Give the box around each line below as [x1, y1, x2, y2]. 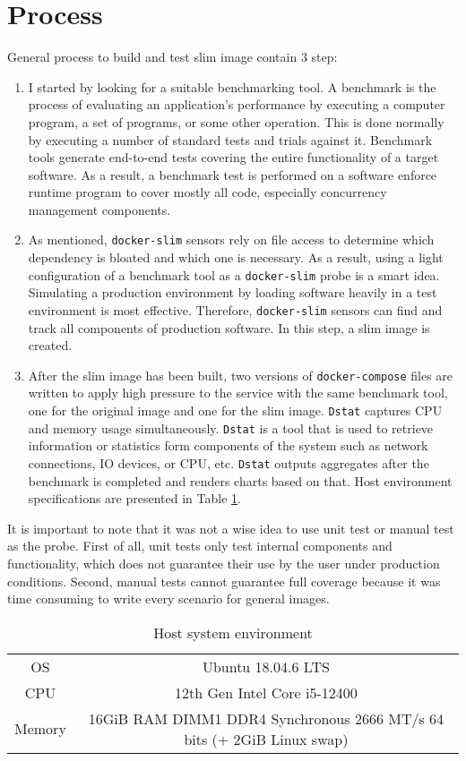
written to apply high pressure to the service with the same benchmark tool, [28, 383, 448, 402]
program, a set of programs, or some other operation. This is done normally [28, 112, 444, 131]
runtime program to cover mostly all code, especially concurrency [28, 183, 387, 201]
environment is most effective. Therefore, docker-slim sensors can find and [28, 300, 443, 319]
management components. [28, 200, 171, 218]
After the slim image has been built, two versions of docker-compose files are [28, 365, 453, 384]
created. [28, 336, 73, 355]
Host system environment [153, 621, 313, 643]
